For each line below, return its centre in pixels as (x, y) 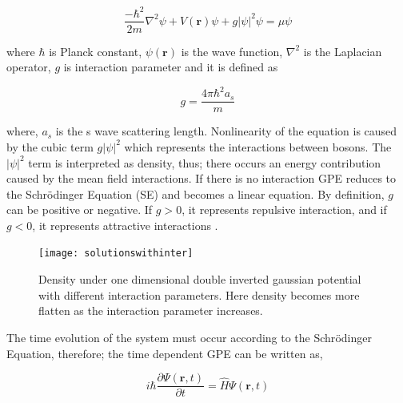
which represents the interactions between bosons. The (258, 146)
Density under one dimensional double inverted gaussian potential (200, 279)
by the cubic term (50, 146)
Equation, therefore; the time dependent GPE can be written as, (165, 353)
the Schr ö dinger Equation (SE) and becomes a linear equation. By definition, (196, 193)
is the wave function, (232, 51)
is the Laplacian (343, 51)
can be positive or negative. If (80, 210)
